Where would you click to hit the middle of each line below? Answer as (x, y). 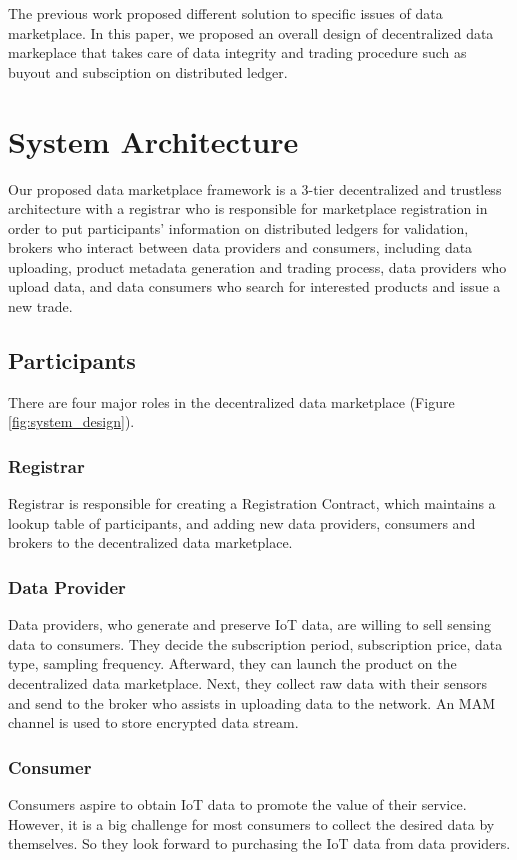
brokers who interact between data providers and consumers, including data (240, 247)
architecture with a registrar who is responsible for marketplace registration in (248, 208)
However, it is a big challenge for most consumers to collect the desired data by (251, 823)
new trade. (40, 306)
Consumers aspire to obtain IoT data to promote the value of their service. (237, 804)
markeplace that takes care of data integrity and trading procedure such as (237, 52)
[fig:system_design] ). (71, 421)
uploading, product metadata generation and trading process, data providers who (257, 266)
